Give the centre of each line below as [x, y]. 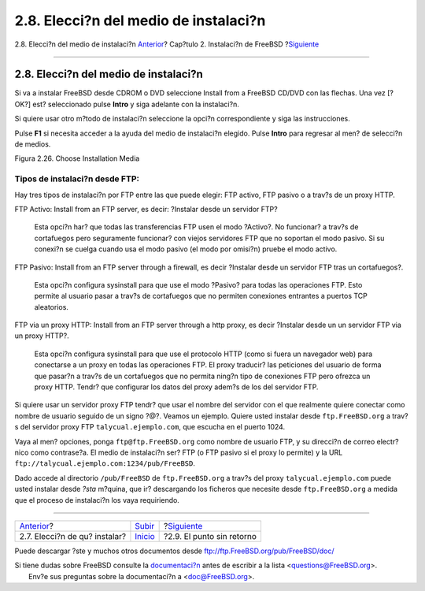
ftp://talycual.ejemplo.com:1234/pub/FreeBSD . [105, 463]
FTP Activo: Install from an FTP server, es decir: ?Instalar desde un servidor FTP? [146, 209]
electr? [388, 441]
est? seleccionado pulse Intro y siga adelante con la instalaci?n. [136, 104]
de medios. [33, 144]
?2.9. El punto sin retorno [211, 536]
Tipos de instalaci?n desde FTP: [77, 179]
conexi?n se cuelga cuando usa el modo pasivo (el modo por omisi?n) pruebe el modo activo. [186, 249]
